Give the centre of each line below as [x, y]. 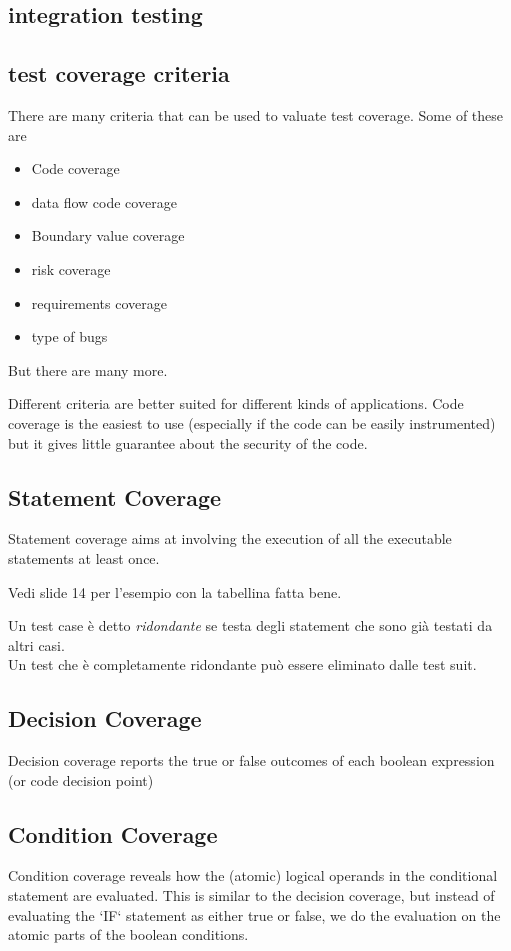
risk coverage [71, 268]
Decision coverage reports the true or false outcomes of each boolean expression [251, 760]
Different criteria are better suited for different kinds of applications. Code [236, 403]
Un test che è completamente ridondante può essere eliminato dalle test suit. [242, 664]
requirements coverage [99, 302]
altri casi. [36, 644]
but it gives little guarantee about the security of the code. [188, 442]
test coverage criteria [119, 73]
